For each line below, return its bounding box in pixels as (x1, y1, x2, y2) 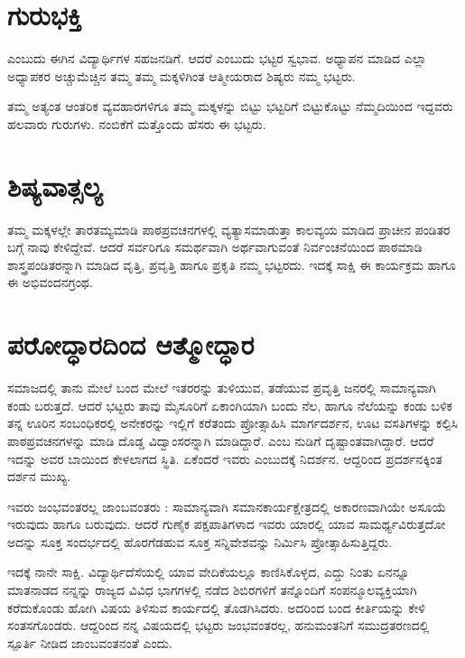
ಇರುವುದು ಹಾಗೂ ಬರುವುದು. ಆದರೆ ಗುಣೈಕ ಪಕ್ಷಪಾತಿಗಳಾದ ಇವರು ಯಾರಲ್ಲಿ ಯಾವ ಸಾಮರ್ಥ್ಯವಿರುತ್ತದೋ (7, 514, 446, 533)
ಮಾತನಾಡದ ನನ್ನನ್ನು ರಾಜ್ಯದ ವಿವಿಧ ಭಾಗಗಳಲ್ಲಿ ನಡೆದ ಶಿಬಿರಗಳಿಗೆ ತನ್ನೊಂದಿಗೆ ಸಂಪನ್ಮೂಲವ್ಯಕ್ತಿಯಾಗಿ (7, 580, 417, 599)
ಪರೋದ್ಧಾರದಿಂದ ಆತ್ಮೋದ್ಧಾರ (7, 326, 255, 363)
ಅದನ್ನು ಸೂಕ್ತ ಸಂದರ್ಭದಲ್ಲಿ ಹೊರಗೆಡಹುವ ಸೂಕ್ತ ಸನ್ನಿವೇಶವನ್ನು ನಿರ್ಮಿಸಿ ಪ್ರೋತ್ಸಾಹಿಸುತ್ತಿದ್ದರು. (7, 532, 393, 551)
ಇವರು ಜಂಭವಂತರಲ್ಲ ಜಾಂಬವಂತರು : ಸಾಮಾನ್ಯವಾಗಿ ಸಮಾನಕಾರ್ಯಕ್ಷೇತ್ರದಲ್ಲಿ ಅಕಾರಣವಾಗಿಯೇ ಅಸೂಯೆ (7, 496, 447, 515)
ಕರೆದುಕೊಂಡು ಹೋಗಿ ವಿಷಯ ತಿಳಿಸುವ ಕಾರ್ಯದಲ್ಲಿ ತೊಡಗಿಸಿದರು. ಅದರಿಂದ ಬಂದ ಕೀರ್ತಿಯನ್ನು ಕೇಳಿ (7, 598, 425, 616)
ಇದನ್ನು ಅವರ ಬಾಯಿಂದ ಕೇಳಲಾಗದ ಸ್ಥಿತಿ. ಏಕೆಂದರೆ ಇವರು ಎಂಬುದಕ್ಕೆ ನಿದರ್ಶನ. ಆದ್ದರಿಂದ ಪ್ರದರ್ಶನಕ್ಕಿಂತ (7, 449, 442, 468)
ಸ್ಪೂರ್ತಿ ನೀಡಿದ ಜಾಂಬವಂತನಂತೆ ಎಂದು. (7, 633, 172, 652)
